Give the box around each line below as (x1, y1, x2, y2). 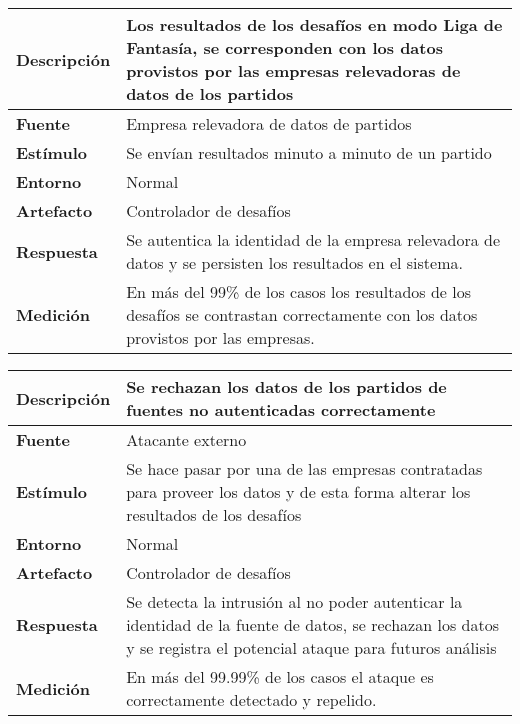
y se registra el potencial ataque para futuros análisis (126, 636, 497, 659)
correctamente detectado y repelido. (126, 688, 377, 711)
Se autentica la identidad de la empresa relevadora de (126, 228, 501, 251)
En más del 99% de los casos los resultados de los (126, 280, 472, 303)
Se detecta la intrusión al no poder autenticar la (126, 590, 463, 613)
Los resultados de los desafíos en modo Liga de (126, 13, 503, 36)
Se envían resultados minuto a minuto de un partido (126, 141, 492, 164)
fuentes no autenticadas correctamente (126, 398, 436, 421)
